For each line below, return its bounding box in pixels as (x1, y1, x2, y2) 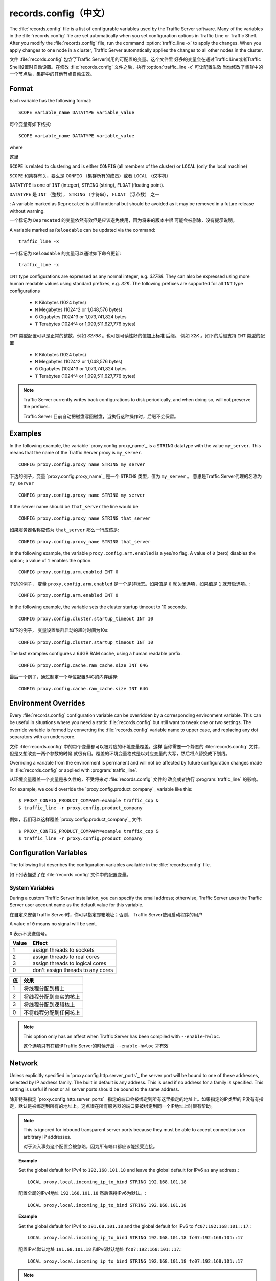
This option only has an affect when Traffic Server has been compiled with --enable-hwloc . (23, 1033, 221, 1040)
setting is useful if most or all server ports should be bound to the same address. (9, 1086, 180, 1092)
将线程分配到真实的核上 (24, 993, 80, 1000)
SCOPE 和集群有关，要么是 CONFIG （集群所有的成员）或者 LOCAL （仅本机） (9, 172, 171, 179)
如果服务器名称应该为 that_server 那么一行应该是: (9, 527, 120, 533)
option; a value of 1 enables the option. (9, 557, 92, 563)
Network (9, 1059, 38, 1067)
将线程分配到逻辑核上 (24, 1001, 75, 1008)
